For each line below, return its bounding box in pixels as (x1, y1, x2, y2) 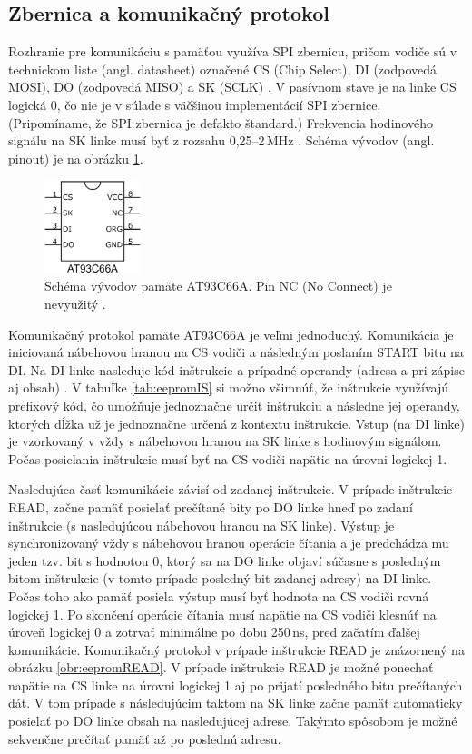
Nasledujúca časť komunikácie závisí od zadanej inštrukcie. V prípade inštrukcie (8, 480, 453, 499)
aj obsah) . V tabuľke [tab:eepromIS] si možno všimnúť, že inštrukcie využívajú (8, 378, 448, 397)
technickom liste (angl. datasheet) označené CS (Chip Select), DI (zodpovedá (8, 59, 438, 78)
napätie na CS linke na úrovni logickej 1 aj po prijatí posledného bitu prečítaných (8, 675, 463, 694)
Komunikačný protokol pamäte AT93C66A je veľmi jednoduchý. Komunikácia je (8, 324, 454, 343)
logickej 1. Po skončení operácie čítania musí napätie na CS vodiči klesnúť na (8, 604, 437, 623)
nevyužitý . (44, 294, 106, 313)
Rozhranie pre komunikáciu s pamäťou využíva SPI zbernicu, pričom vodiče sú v (8, 42, 457, 61)
